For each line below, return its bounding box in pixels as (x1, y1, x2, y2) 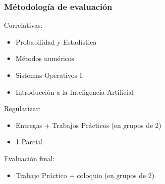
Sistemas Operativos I (15, 70, 82, 80)
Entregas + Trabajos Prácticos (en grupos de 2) (15, 120, 162, 130)
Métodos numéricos (15, 53, 74, 63)
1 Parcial (15, 136, 43, 147)
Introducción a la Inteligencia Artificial (15, 86, 134, 97)
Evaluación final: (4, 153, 55, 163)
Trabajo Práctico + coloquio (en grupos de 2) (15, 170, 155, 180)
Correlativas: (4, 20, 43, 30)
